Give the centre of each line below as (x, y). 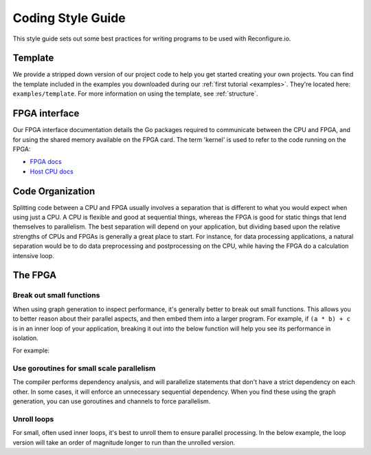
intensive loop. (33, 255)
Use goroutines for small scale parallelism (84, 368)
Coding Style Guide (69, 18)
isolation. (26, 338)
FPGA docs (46, 162)
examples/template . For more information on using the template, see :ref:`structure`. (135, 94)
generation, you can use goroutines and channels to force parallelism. (112, 401)
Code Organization (54, 191)
